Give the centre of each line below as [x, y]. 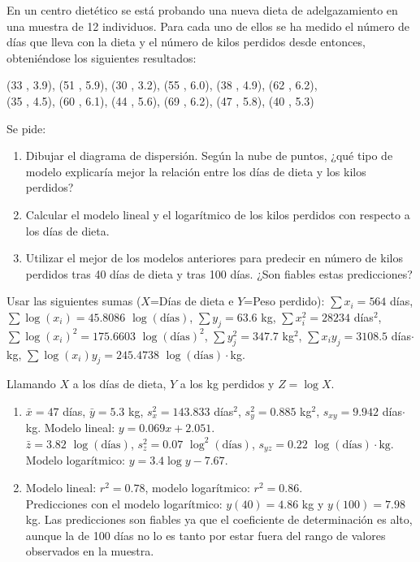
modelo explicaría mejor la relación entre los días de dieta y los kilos [196, 171]
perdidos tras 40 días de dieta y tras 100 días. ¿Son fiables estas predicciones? [219, 273]
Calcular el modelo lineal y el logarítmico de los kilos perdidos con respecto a [218, 214]
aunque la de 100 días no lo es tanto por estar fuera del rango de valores [206, 535]
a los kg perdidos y [227, 384]
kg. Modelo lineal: [70, 428]
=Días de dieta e [192, 301]
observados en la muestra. [90, 551]
